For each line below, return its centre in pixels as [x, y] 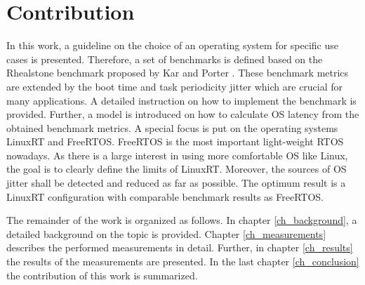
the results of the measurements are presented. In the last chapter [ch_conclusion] [183, 261]
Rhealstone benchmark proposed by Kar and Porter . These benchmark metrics [178, 73]
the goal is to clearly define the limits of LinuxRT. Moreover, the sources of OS [177, 169]
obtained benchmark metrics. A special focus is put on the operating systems [172, 127]
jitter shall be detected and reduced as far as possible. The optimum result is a [176, 183]
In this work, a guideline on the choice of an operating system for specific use [172, 45]
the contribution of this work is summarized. [102, 275]
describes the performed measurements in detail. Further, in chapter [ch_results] [180, 247]
